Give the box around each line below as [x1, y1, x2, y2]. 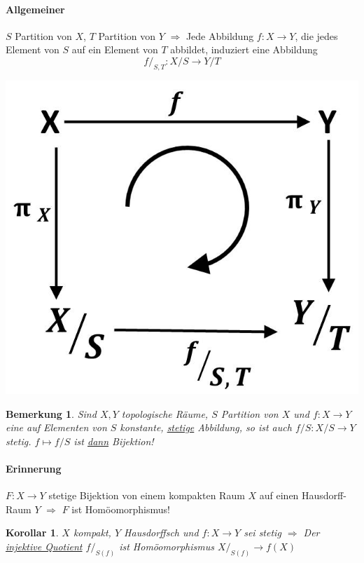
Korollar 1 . [6, 525, 59, 540]
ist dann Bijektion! [73, 433, 154, 448]
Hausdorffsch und [124, 525, 199, 540]
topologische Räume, [121, 406, 209, 421]
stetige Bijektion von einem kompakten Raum [48, 488, 245, 503]
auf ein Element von [71, 42, 158, 57]
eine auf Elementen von [6, 420, 107, 435]
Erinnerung [6, 461, 62, 476]
